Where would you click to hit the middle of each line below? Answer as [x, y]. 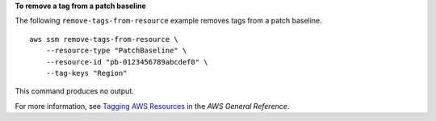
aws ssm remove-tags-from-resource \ [104, 39]
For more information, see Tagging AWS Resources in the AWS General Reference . [152, 106]
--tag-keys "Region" [86, 73]
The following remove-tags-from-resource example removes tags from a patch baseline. [168, 21]
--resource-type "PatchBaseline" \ [116, 51]
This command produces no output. [75, 91]
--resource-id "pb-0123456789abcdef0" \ [127, 62]
